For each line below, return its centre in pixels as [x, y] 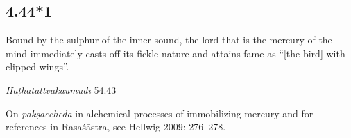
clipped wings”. [37, 67]
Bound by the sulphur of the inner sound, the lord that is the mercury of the [169, 40]
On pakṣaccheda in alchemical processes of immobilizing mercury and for [160, 113]
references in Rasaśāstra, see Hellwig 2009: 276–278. [116, 127]
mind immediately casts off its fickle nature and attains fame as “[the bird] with [175, 53]
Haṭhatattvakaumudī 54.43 [61, 89]
